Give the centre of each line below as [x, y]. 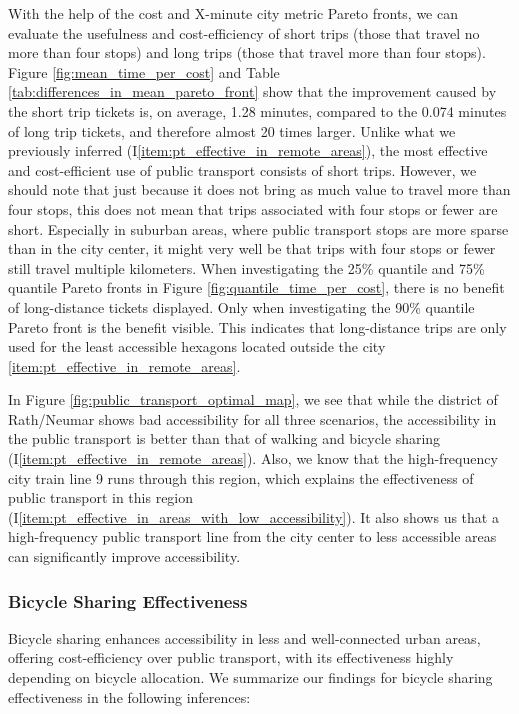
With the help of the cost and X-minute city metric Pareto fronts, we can [233, 13]
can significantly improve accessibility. [124, 556]
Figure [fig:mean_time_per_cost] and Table [144, 71]
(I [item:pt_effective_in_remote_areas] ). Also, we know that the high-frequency [253, 458]
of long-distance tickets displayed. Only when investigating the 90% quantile [241, 306]
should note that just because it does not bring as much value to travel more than [259, 189]
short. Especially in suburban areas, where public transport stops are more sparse [258, 228]
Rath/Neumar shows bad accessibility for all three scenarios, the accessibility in [252, 418]
